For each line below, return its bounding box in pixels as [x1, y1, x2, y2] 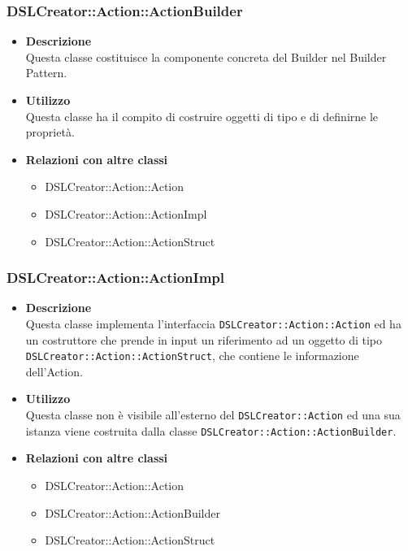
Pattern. [25, 64, 67, 81]
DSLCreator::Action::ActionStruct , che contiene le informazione [25, 347, 359, 364]
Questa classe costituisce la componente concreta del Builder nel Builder [25, 48, 387, 65]
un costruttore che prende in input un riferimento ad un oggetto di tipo [25, 331, 383, 348]
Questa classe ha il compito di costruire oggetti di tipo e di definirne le [25, 107, 379, 124]
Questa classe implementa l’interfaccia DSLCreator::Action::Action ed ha [25, 315, 401, 332]
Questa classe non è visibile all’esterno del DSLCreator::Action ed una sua [25, 406, 401, 423]
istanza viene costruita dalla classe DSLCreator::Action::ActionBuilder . [25, 422, 397, 439]
